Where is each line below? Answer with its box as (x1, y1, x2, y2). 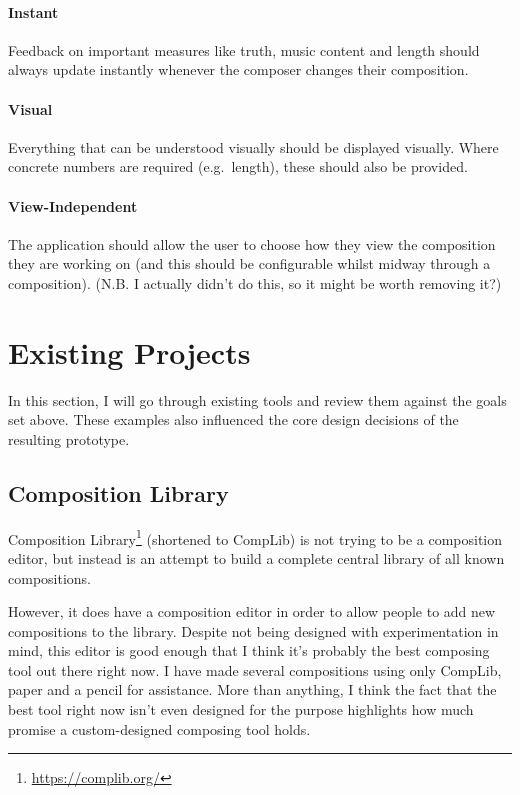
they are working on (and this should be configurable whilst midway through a (8, 253, 491, 274)
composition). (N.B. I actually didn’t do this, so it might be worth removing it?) (8, 272, 502, 293)
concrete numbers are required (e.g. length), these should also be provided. (8, 156, 468, 177)
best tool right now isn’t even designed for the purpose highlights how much (8, 699, 474, 720)
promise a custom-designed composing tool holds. (8, 718, 311, 739)
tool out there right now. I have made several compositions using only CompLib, (8, 659, 502, 680)
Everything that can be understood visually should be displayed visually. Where (8, 136, 499, 157)
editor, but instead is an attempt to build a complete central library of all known (8, 547, 505, 568)
